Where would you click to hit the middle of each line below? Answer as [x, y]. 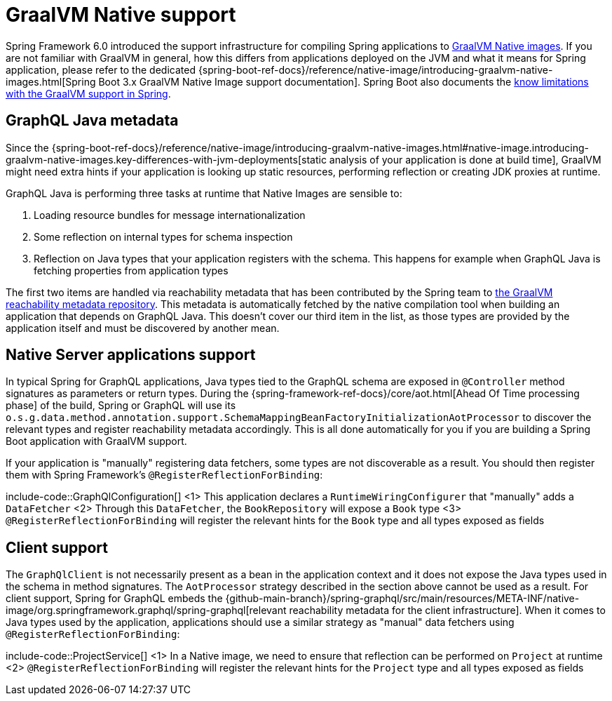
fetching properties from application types [131, 270]
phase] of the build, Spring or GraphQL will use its [121, 406]
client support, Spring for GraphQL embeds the [114, 599]
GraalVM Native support [121, 15]
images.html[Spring [51, 81]
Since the [27, 147]
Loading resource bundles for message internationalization [170, 215]
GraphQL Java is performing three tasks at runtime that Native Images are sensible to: [204, 193]
